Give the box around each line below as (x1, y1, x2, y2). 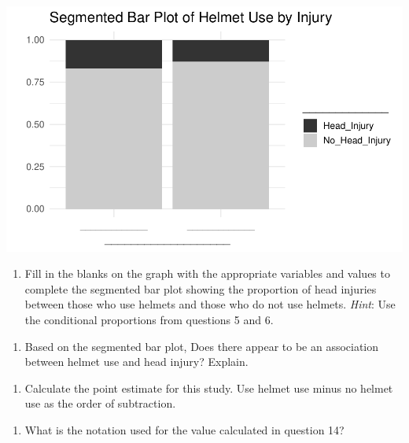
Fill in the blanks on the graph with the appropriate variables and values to (24, 265, 390, 282)
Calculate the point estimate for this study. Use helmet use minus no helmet (24, 379, 393, 396)
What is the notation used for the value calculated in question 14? (24, 422, 345, 438)
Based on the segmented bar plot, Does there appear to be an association (24, 338, 379, 354)
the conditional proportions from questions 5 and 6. (24, 312, 274, 328)
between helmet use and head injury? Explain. (24, 353, 249, 370)
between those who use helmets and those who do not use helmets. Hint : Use (24, 296, 396, 312)
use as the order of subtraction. (24, 395, 176, 412)
